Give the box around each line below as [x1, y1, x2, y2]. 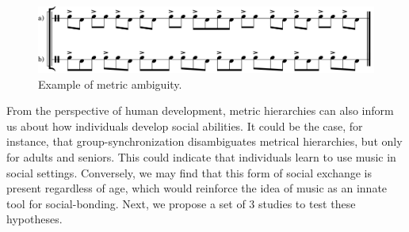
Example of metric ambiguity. [38, 75, 182, 92]
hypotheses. [6, 211, 63, 227]
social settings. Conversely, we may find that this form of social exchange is [6, 164, 373, 181]
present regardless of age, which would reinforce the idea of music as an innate [6, 180, 388, 196]
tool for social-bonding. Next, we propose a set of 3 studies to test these [6, 195, 356, 211]
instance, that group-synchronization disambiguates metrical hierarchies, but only [6, 133, 403, 150]
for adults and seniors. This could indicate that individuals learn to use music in [6, 149, 396, 165]
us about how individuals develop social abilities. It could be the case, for [6, 117, 363, 134]
